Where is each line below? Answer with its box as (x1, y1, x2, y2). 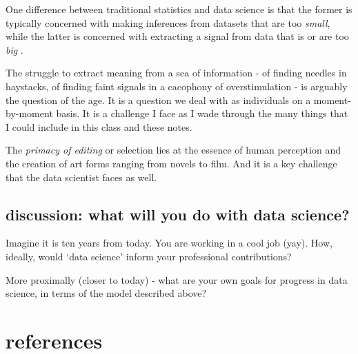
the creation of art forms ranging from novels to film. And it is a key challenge (6, 156, 337, 170)
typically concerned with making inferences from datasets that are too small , (6, 15, 330, 30)
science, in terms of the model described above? (6, 286, 207, 300)
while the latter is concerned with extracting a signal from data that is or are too (6, 29, 349, 43)
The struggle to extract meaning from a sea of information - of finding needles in (6, 65, 347, 80)
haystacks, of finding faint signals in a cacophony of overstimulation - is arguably (6, 79, 348, 93)
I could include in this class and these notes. (6, 119, 192, 134)
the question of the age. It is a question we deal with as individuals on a (6, 92, 311, 107)
